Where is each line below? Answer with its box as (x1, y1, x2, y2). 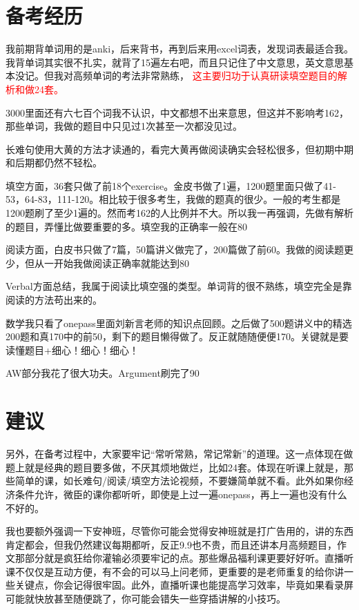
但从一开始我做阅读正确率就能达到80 (24, 255, 189, 270)
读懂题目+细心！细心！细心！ (6, 342, 139, 357)
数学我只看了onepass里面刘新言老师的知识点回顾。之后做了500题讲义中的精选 (6, 315, 352, 330)
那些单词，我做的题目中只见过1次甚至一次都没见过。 (6, 119, 242, 133)
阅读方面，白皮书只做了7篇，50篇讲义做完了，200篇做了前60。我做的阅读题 (6, 242, 344, 257)
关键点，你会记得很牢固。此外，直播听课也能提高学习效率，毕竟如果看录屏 (14, 578, 353, 592)
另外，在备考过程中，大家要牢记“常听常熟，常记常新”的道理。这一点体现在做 (6, 446, 353, 461)
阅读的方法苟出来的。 (6, 293, 102, 307)
